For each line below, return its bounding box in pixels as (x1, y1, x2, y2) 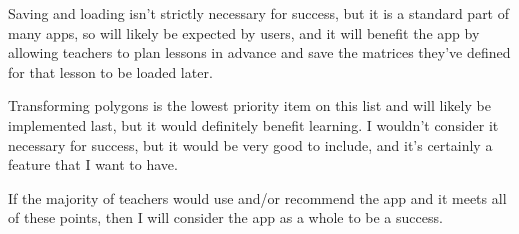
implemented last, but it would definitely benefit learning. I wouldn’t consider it (8, 114, 499, 135)
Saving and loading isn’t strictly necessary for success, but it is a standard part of (8, 3, 510, 23)
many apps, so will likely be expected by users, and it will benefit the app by (8, 22, 480, 43)
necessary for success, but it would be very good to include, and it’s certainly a (8, 134, 493, 155)
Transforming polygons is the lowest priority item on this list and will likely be (8, 95, 491, 116)
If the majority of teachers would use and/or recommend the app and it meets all (8, 187, 507, 208)
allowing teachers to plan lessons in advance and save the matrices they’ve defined (8, 42, 511, 63)
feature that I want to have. (8, 154, 178, 175)
